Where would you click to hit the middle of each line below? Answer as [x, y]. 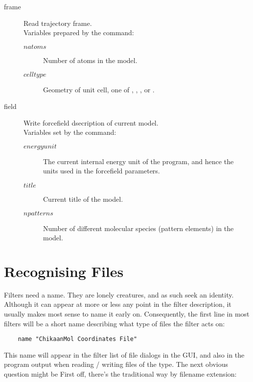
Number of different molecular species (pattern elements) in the [138, 228]
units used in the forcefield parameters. [102, 171]
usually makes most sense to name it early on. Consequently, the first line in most [127, 314]
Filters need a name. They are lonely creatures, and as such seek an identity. [119, 294]
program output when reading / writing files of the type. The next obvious [116, 364]
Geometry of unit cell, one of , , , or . [99, 90]
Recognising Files [64, 271]
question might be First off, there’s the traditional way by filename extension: [120, 374]
